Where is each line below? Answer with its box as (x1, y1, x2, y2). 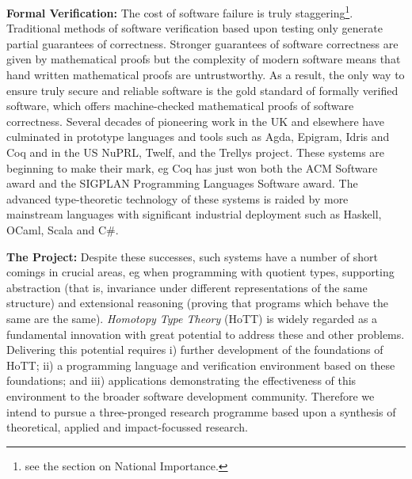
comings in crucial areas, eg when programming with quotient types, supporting (6, 264, 395, 280)
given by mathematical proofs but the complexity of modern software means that (6, 51, 401, 67)
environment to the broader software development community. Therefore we (6, 387, 375, 404)
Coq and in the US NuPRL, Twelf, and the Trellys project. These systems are (6, 144, 385, 160)
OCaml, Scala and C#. (6, 221, 119, 238)
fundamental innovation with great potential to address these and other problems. (6, 325, 405, 342)
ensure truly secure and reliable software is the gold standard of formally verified (6, 82, 399, 98)
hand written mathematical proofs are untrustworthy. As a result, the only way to (6, 67, 405, 83)
